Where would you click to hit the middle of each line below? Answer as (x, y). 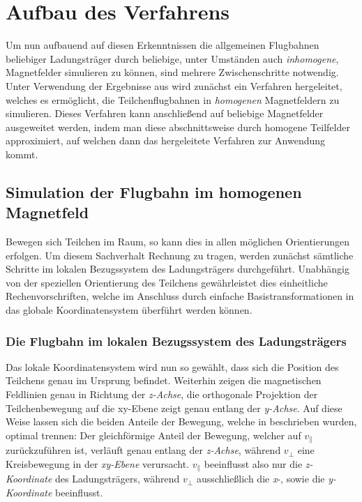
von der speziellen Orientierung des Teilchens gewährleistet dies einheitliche (167, 282)
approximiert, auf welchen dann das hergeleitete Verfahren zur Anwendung (166, 140)
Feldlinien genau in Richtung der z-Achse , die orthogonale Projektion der (162, 394)
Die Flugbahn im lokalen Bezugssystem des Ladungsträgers (176, 341)
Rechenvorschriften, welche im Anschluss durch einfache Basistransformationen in (180, 296)
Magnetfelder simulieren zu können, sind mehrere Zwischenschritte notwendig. (172, 72)
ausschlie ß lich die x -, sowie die (261, 479)
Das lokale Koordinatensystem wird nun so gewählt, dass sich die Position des (172, 366)
